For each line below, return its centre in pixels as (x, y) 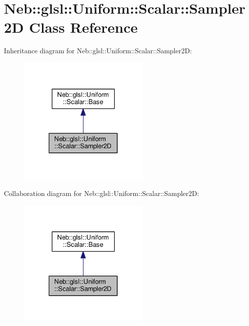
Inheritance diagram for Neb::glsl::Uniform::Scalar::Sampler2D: (98, 51)
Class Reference (83, 27)
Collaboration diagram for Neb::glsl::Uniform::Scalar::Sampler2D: (102, 193)
